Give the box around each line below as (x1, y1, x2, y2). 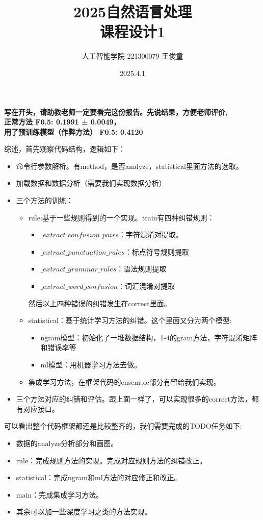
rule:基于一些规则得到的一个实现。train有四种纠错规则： (28, 212, 215, 222)
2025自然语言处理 (73, 1, 192, 22)
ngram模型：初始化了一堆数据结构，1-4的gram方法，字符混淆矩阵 (40, 332, 257, 342)
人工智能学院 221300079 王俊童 (82, 51, 183, 61)
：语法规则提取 (116, 263, 167, 274)
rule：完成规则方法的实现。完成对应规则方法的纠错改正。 (16, 455, 207, 465)
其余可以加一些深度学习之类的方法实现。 (16, 506, 152, 517)
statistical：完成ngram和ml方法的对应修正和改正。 (16, 472, 181, 483)
